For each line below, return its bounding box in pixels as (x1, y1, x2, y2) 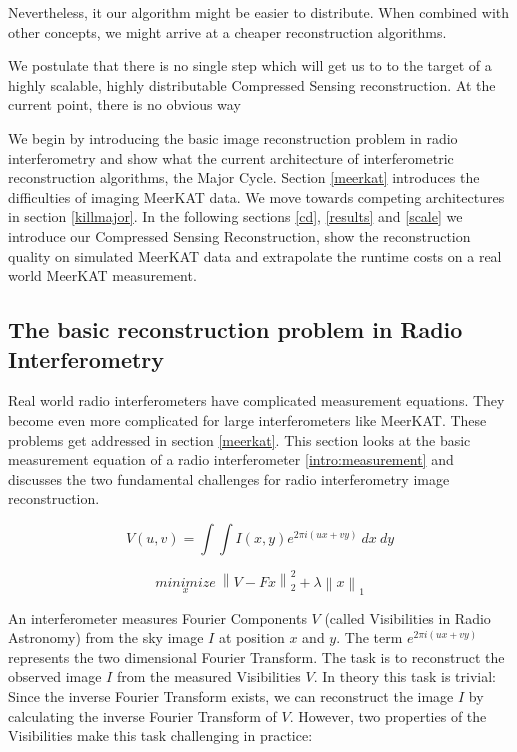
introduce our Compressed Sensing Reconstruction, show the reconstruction (8, 225, 471, 246)
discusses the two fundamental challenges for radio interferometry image (8, 468, 450, 489)
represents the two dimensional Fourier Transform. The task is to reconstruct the (8, 646, 505, 667)
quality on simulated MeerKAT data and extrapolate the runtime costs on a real (8, 245, 502, 266)
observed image (8, 666, 102, 687)
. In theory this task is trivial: (313, 666, 496, 687)
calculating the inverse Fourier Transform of (8, 705, 277, 726)
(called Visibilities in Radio (324, 607, 491, 628)
